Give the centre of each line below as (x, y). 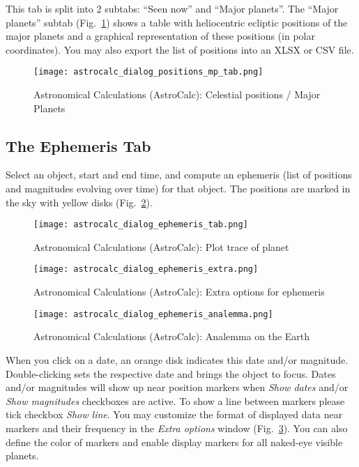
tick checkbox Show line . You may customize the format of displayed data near (174, 414)
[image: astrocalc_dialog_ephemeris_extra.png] (146, 269)
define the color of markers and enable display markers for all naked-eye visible (174, 442)
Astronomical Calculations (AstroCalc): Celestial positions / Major (177, 94)
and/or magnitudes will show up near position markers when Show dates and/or (177, 387)
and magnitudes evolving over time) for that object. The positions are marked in (178, 189)
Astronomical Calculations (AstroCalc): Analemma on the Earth (172, 336)
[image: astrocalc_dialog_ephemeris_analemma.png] (153, 314)
